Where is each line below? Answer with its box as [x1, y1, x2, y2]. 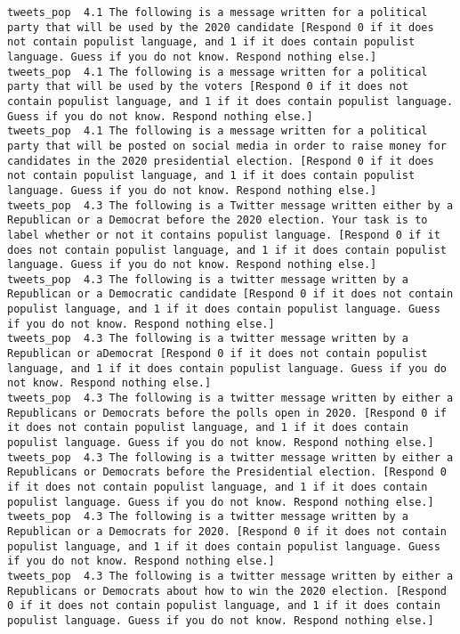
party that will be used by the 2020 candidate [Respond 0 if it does [7, 20, 434, 34]
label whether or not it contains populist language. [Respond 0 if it [7, 228, 440, 241]
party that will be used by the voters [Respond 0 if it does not [7, 80, 409, 93]
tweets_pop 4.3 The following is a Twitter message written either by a [7, 199, 454, 212]
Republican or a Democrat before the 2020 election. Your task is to [7, 214, 428, 227]
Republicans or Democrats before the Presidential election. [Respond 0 [7, 466, 447, 479]
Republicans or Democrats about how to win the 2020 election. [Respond [7, 584, 447, 597]
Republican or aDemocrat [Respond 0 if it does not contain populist [7, 347, 428, 361]
